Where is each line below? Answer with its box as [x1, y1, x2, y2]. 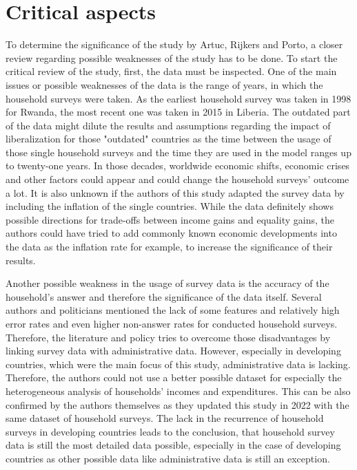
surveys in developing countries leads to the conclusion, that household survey [6, 424, 335, 438]
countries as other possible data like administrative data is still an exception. [6, 451, 330, 465]
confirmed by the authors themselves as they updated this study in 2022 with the [6, 397, 349, 412]
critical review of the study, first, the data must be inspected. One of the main [6, 64, 337, 78]
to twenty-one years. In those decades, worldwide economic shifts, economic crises [6, 158, 350, 173]
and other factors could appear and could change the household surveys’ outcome [6, 172, 349, 186]
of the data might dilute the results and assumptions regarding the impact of [6, 118, 331, 132]
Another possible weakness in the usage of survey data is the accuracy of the [6, 276, 329, 290]
